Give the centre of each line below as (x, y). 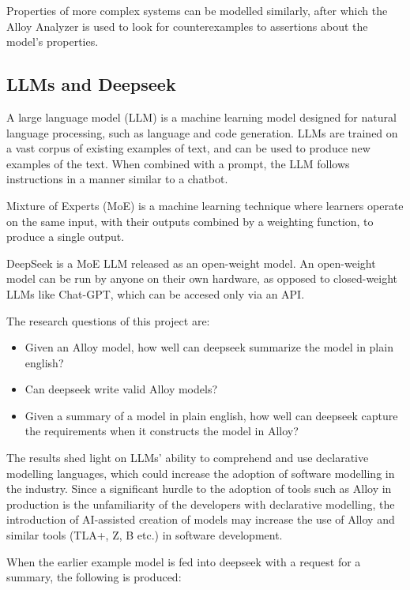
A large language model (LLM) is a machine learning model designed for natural (201, 116)
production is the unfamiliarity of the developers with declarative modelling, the (201, 504)
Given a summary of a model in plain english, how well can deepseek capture (211, 415)
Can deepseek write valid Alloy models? (121, 389)
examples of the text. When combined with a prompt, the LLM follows (178, 163)
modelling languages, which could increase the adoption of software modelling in (201, 473)
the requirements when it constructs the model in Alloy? (162, 431)
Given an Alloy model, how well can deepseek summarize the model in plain (209, 347)
